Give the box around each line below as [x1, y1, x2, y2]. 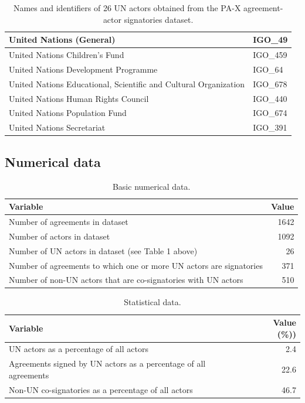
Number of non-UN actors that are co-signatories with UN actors [9, 274, 243, 286]
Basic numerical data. [112, 180, 191, 192]
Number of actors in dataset [9, 230, 110, 242]
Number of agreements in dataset [9, 215, 128, 227]
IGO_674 [253, 107, 287, 119]
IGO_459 [253, 49, 287, 61]
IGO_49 [253, 33, 288, 46]
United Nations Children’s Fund [9, 49, 124, 61]
